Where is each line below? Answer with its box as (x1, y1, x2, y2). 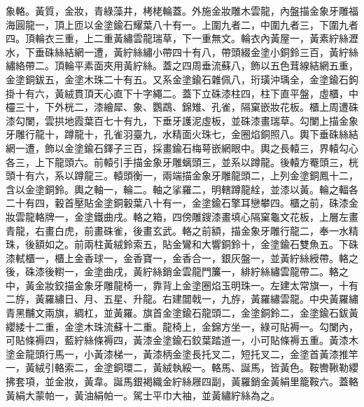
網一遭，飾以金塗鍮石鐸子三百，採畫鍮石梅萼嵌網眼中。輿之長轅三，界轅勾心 (6, 140, 358, 155)
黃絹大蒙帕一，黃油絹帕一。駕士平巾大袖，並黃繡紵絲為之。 (6, 387, 280, 402)
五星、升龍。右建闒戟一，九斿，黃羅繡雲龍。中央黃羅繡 (103, 291, 358, 306)
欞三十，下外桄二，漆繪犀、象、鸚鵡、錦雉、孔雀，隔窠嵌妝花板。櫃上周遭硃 (6, 99, 358, 114)
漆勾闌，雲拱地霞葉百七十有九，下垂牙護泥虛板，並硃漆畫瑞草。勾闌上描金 (6, 113, 349, 127)
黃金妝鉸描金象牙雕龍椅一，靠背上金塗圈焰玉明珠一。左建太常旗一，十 (24, 277, 349, 292)
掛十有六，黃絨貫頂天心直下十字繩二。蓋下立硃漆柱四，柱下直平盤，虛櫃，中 (6, 85, 358, 100)
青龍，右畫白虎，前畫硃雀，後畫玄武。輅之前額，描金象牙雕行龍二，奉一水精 (6, 223, 358, 237)
